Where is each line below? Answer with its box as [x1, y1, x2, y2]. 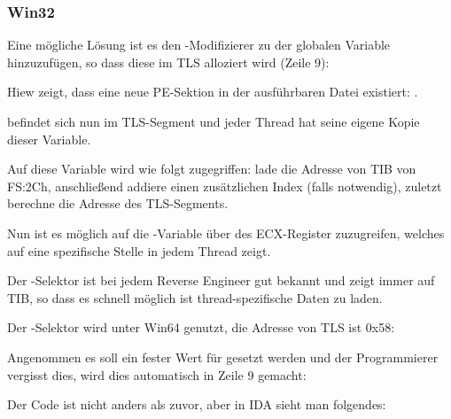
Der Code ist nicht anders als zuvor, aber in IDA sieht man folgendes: [7, 395, 386, 414]
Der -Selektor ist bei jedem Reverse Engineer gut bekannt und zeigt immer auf [7, 271, 435, 290]
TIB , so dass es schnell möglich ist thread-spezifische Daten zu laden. [7, 288, 383, 306]
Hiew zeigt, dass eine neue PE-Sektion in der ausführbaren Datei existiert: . [7, 82, 418, 101]
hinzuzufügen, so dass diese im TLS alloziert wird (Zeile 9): [7, 52, 330, 71]
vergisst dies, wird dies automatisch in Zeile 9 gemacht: [7, 365, 307, 384]
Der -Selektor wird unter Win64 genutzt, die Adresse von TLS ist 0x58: [7, 318, 395, 337]
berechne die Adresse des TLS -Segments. [7, 194, 229, 213]
